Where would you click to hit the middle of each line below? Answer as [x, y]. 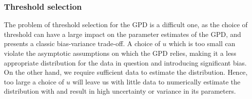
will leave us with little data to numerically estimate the [156, 81]
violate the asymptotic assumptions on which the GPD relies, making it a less [120, 53]
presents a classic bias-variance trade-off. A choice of [82, 43]
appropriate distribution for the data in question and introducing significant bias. [126, 62]
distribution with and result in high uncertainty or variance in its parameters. [120, 91]
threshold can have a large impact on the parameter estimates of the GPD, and [123, 34]
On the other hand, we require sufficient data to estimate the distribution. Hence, [126, 72]
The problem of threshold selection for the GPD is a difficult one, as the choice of [126, 25]
